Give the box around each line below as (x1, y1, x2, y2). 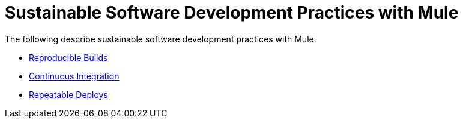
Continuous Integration (29, 70, 120, 81)
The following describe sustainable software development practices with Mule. (5, 33, 316, 44)
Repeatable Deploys (29, 89, 108, 100)
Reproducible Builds (29, 52, 108, 63)
